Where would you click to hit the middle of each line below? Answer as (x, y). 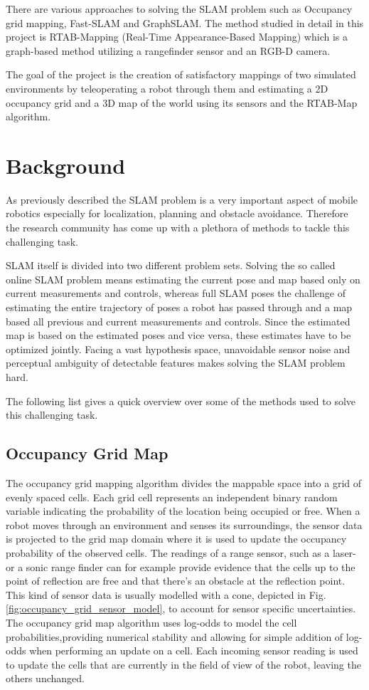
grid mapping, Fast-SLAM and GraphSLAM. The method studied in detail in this (185, 22)
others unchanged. (45, 678)
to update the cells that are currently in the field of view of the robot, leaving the (183, 664)
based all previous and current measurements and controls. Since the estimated (178, 321)
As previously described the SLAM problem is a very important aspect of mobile (182, 199)
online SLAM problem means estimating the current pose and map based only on (183, 279)
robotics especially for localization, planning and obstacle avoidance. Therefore (177, 213)
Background (66, 165)
